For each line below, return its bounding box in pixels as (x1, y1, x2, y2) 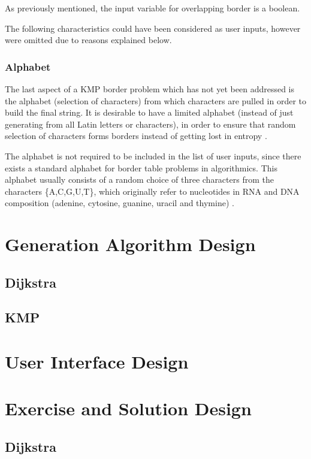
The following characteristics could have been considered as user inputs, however (5, 22, 301, 34)
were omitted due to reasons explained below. (5, 34, 172, 46)
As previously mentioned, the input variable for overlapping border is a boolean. (5, 2, 300, 14)
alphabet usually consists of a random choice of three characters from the (5, 173, 274, 186)
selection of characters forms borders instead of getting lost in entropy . (5, 129, 267, 142)
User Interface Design (5, 349, 189, 374)
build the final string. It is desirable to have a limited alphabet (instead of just (5, 106, 294, 119)
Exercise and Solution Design (5, 396, 252, 421)
